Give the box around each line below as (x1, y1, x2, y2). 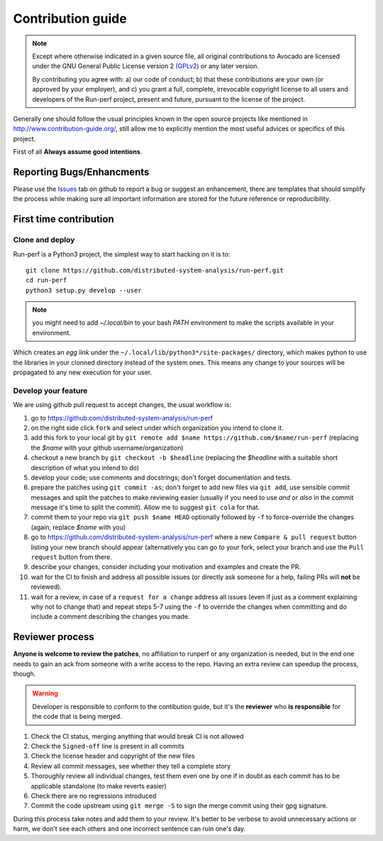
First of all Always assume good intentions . (13, 148, 143, 156)
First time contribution (13, 213, 115, 225)
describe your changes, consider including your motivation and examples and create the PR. (30, 563, 301, 571)
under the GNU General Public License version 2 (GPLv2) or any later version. (32, 62, 259, 70)
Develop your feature (13, 386, 88, 396)
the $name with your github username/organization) (30, 443, 184, 452)
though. (13, 670, 36, 678)
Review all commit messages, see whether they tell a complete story (30, 761, 231, 770)
